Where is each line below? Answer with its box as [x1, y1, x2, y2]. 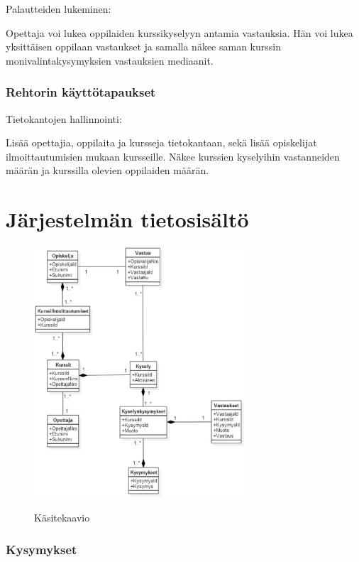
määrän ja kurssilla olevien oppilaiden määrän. [6, 163, 209, 178]
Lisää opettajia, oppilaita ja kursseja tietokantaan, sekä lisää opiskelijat [6, 135, 317, 150]
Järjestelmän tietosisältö [6, 205, 249, 234]
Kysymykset [6, 540, 77, 558]
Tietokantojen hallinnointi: [6, 111, 122, 126]
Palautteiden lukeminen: [6, 1, 111, 16]
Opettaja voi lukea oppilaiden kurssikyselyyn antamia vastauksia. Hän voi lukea [6, 25, 353, 40]
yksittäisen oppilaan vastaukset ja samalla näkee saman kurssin [6, 39, 281, 54]
